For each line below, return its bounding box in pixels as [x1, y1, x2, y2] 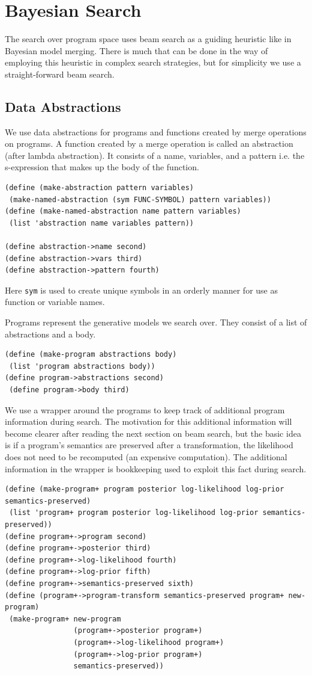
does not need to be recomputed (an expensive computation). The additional [5, 451, 287, 463]
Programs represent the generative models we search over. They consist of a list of [5, 316, 307, 328]
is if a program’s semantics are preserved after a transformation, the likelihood [5, 439, 293, 451]
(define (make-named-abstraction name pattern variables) [5, 207, 241, 216]
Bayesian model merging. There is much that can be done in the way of [5, 44, 268, 57]
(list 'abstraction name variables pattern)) [9, 218, 194, 227]
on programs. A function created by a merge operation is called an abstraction [5, 137, 293, 150]
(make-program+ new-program [9, 614, 121, 623]
